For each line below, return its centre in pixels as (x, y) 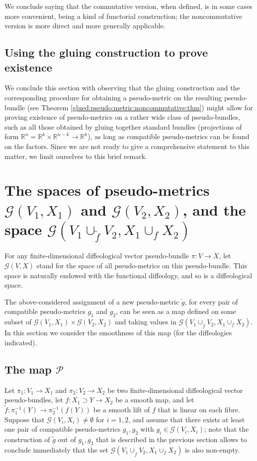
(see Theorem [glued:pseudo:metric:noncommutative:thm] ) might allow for (140, 107)
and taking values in (145, 322)
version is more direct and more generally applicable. (85, 26)
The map (28, 369)
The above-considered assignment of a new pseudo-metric (92, 301)
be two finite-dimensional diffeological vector (175, 390)
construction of (27, 439)
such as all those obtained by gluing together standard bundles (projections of (123, 126)
